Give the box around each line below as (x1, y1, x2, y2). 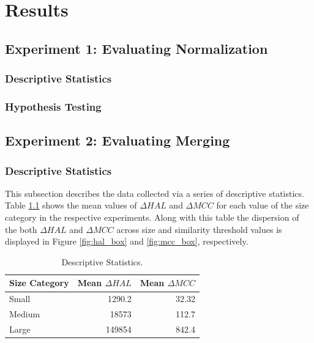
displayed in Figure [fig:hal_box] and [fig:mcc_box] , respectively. (5, 235, 249, 248)
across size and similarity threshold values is (116, 223, 282, 235)
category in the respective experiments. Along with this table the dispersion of (5, 211, 299, 224)
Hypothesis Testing (5, 98, 102, 114)
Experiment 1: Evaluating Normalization (5, 39, 268, 57)
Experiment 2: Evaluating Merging (5, 131, 230, 150)
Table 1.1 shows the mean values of (5, 199, 137, 212)
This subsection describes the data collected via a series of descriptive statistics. (5, 186, 304, 199)
